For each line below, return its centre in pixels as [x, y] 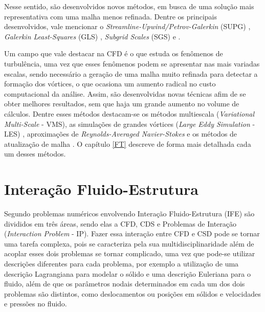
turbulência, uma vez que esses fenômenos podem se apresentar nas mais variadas [132, 63]
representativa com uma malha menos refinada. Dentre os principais [111, 16]
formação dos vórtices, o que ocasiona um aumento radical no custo [110, 84]
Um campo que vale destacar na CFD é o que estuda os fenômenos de [114, 53]
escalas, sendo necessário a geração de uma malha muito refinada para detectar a [131, 73]
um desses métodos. [35, 154]
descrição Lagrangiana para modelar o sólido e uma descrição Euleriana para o [127, 273]
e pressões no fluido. [36, 304]
